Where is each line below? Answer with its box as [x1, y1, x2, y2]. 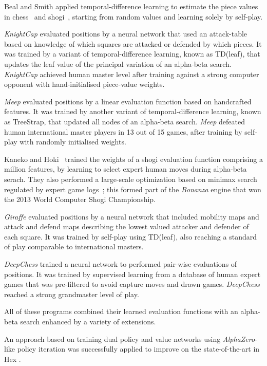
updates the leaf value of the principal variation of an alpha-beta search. [4, 58, 232, 69]
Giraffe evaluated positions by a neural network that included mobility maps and [4, 211, 259, 222]
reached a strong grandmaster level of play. [4, 288, 139, 299]
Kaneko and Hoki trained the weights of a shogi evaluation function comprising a [4, 153, 263, 164]
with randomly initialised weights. [20, 136, 126, 147]
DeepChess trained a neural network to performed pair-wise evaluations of [4, 259, 237, 269]
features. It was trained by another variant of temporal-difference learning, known [4, 106, 261, 117]
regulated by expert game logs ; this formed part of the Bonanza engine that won [4, 184, 261, 194]
